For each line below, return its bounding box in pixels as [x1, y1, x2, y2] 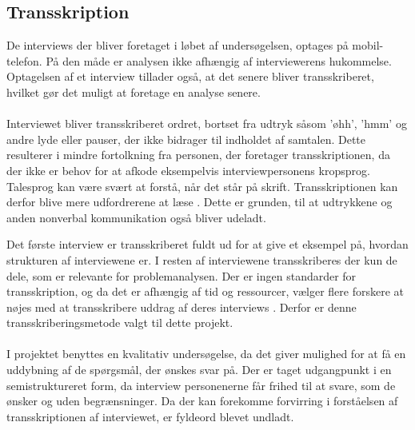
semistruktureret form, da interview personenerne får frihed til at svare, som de [6, 376, 396, 393]
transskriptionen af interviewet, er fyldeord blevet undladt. [6, 408, 294, 424]
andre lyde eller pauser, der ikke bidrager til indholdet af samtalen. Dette [6, 130, 365, 147]
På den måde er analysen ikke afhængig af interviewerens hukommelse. [46, 52, 392, 69]
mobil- [352, 37, 384, 54]
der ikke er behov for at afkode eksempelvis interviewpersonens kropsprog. [6, 161, 370, 178]
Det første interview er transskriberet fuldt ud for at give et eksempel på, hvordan [6, 236, 409, 253]
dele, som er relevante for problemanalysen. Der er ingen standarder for [6, 267, 357, 284]
